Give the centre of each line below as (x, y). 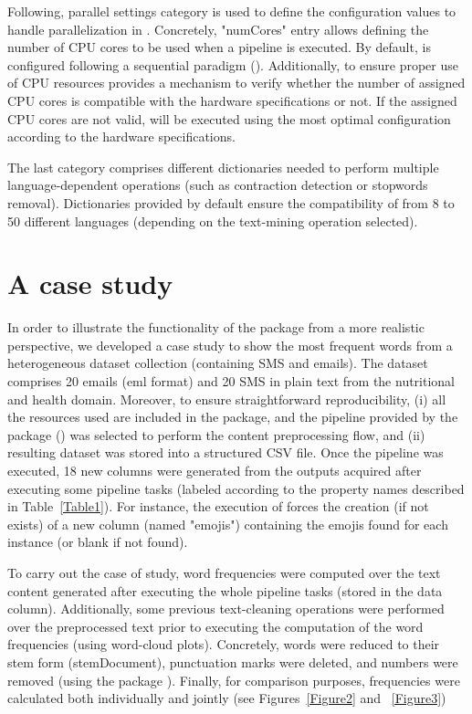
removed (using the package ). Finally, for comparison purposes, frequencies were (234, 680)
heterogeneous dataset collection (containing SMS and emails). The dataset (218, 363)
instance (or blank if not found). (98, 542)
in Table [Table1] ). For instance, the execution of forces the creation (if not (218, 506)
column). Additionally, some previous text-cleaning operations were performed (226, 609)
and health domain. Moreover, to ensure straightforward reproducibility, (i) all (227, 399)
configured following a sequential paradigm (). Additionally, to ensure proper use (233, 64)
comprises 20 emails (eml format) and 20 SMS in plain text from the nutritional (231, 381)
